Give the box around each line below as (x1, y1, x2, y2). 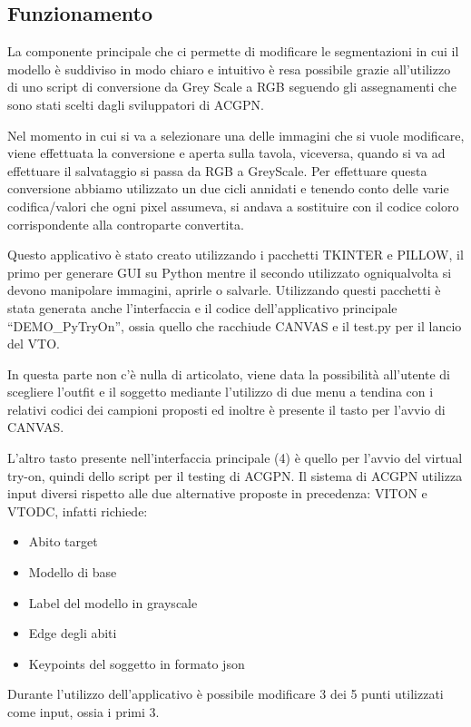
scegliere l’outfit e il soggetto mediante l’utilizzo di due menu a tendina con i (7, 382, 434, 401)
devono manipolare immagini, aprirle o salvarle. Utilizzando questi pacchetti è (7, 280, 441, 300)
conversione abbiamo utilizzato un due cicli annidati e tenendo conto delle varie (7, 179, 449, 198)
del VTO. (7, 334, 60, 353)
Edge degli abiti (28, 624, 117, 643)
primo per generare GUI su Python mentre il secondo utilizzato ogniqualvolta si (7, 262, 452, 281)
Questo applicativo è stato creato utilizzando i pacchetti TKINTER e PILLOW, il (7, 245, 464, 264)
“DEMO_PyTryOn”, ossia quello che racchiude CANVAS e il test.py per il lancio (7, 316, 462, 335)
